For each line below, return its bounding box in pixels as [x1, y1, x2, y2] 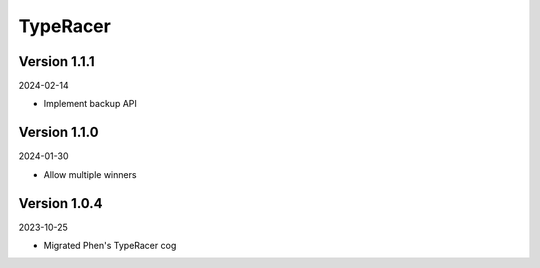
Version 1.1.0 [18, 124, 99, 141]
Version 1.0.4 [18, 195, 104, 212]
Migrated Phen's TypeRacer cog [43, 240, 177, 252]
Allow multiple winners [43, 168, 137, 180]
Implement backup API [43, 98, 137, 110]
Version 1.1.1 [18, 53, 95, 70]
